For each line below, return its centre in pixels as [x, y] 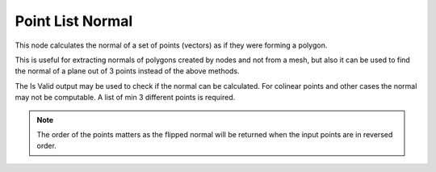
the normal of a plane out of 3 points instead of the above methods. [127, 71]
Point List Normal [74, 21]
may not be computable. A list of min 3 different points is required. [125, 98]
